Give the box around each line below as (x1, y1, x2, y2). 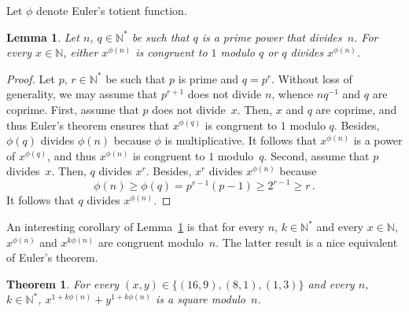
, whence (271, 86, 314, 102)
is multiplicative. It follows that (164, 132, 317, 149)
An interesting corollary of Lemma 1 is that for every (6, 218, 264, 235)
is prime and (178, 70, 239, 86)
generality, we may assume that (6, 86, 158, 102)
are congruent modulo (98, 233, 204, 250)
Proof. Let (6, 70, 55, 86)
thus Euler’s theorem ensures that (6, 116, 170, 133)
